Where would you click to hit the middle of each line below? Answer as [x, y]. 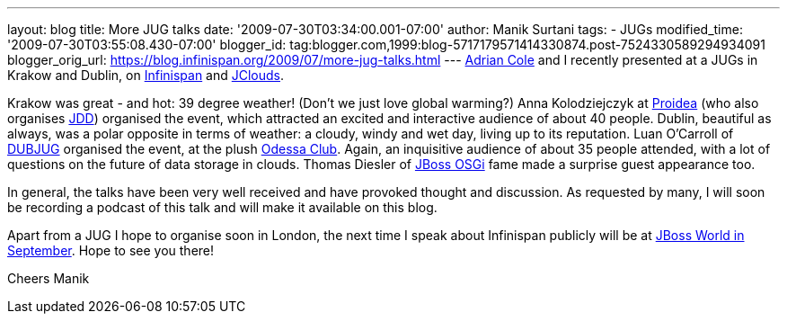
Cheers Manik [49, 278]
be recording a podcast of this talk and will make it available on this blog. [222, 207]
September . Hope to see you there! [111, 250]
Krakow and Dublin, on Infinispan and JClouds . [146, 75]
